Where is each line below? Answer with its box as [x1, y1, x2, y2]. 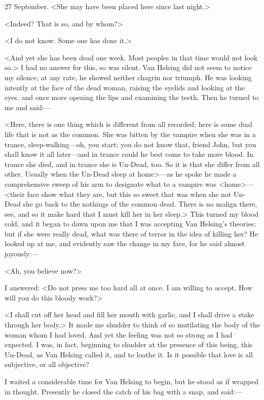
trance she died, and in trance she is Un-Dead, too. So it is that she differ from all [5, 158, 260, 169]
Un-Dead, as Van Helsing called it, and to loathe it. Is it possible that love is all [5, 349, 253, 359]
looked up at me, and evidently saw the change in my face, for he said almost [5, 238, 245, 249]
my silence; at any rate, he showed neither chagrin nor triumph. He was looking [5, 72, 252, 82]
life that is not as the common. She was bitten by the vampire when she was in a [5, 128, 256, 139]
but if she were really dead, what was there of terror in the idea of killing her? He [5, 228, 258, 239]
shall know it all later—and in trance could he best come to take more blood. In [5, 149, 254, 159]
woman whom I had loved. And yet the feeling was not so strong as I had [5, 329, 233, 340]
